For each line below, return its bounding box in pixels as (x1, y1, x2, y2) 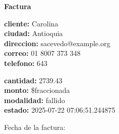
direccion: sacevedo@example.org (4, 38, 110, 48)
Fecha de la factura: (4, 121, 65, 132)
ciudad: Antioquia (4, 28, 63, 39)
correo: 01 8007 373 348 (4, 48, 81, 58)
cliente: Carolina (4, 18, 58, 28)
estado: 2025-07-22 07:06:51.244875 (4, 105, 115, 115)
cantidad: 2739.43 (4, 75, 62, 85)
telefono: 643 (4, 57, 48, 68)
